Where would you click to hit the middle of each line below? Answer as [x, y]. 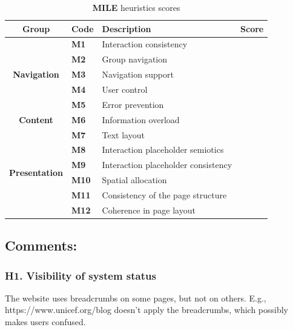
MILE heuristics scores [136, 7]
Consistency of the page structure [164, 194]
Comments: [41, 245]
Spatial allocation [134, 180]
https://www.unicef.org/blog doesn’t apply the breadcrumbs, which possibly [147, 310]
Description [127, 28]
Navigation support [138, 74]
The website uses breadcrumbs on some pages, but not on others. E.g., [136, 298]
